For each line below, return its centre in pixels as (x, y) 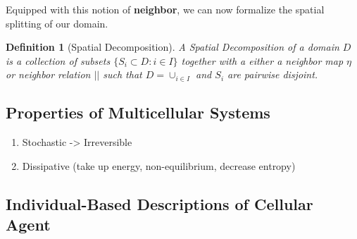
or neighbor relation (48, 74)
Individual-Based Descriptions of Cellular (159, 203)
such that (123, 74)
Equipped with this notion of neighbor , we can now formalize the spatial (165, 9)
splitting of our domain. (57, 23)
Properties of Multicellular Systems (138, 112)
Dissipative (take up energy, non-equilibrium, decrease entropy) (159, 165)
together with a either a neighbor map (262, 60)
